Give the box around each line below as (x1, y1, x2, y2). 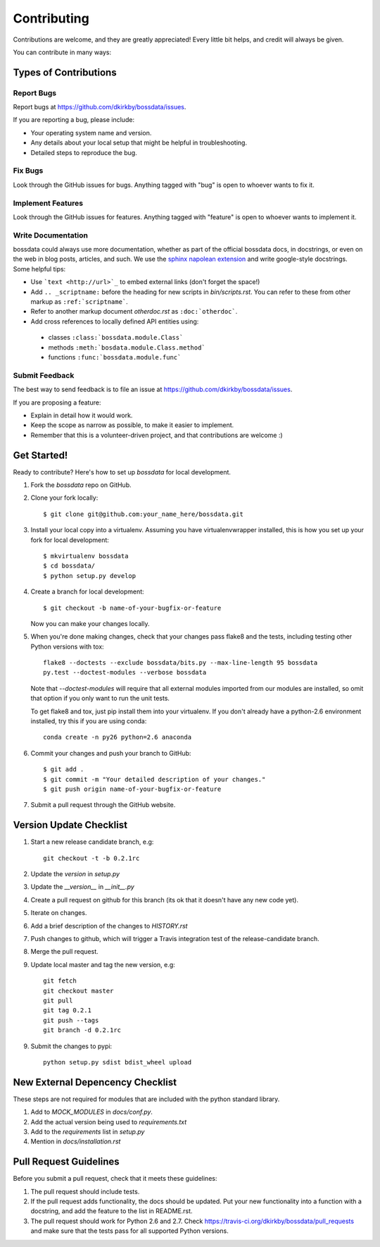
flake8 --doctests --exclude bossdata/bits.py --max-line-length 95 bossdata (43, 659, 318, 667)
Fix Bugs (13, 166, 44, 176)
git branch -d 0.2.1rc (43, 1026, 122, 1034)
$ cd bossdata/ (43, 562, 96, 570)
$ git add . (43, 766, 84, 773)
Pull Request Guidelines (13, 1156, 120, 1168)
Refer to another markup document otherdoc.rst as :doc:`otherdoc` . (30, 307, 238, 316)
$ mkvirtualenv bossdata (43, 552, 129, 560)
